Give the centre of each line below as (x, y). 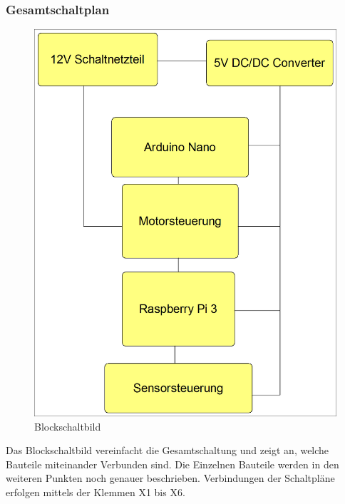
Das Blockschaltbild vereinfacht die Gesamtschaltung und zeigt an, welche (168, 450)
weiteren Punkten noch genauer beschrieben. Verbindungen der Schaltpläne (170, 478)
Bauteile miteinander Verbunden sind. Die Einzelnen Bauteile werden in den (172, 464)
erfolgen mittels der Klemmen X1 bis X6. (96, 492)
